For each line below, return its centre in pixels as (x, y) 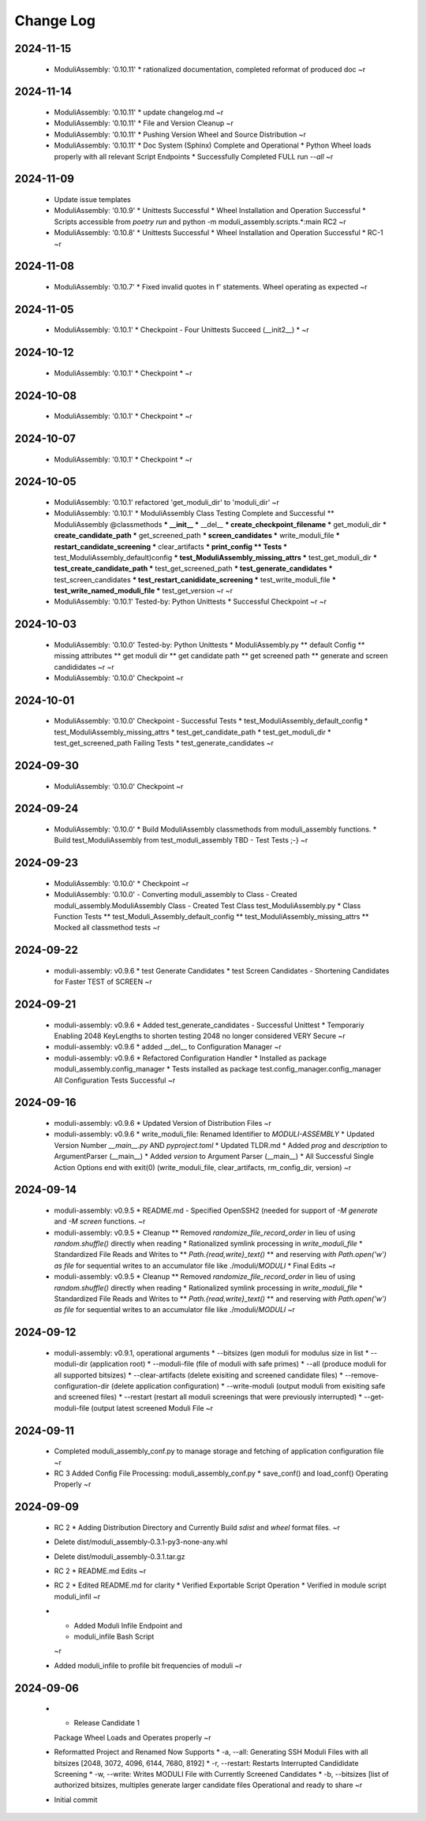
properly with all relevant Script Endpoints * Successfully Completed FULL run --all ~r (194, 156)
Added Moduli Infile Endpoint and (128, 1625)
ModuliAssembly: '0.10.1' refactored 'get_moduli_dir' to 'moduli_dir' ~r (167, 502)
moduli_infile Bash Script (114, 1636)
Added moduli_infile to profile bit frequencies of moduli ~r (148, 1666)
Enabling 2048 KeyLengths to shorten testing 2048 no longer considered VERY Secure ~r (200, 1036)
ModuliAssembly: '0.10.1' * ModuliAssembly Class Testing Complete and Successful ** (194, 514)
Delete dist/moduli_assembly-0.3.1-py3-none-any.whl (141, 1542)
